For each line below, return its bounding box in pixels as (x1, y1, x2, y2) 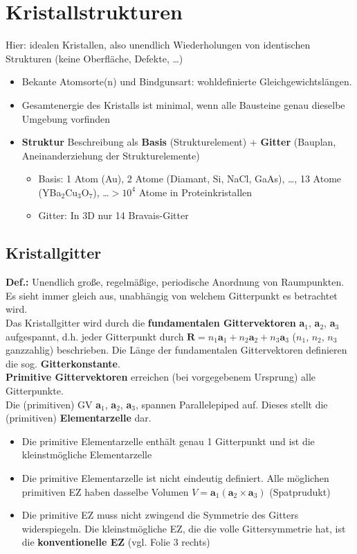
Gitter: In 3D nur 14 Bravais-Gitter (38, 208, 189, 223)
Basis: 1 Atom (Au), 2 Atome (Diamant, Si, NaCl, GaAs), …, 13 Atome (38, 171, 342, 186)
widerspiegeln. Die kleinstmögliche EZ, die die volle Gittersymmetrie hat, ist (21, 521, 346, 535)
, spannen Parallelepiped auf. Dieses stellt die (135, 397, 328, 411)
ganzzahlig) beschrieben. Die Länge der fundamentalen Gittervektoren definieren (6, 343, 347, 357)
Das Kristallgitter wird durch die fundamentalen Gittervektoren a (6, 315, 305, 330)
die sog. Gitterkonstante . (6, 356, 120, 370)
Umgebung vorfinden (21, 111, 111, 125)
